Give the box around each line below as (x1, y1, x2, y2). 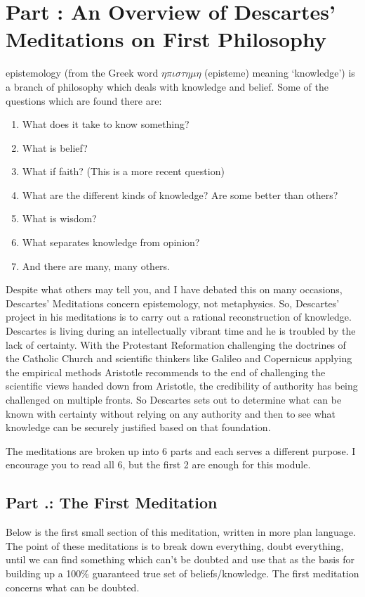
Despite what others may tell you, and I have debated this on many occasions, (6, 282, 343, 297)
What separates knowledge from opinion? (22, 235, 200, 250)
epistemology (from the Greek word (6, 65, 159, 80)
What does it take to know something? (22, 117, 190, 131)
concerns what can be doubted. (6, 579, 140, 594)
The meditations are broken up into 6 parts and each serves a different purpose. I (6, 443, 356, 458)
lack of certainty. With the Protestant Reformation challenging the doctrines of (6, 337, 346, 352)
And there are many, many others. (22, 258, 170, 273)
